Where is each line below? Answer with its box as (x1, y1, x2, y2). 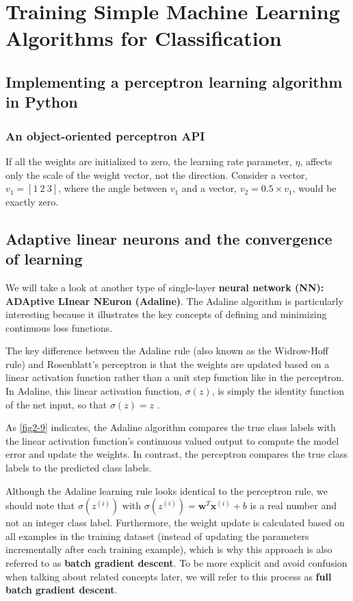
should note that (5, 498, 75, 513)
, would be (292, 181, 337, 195)
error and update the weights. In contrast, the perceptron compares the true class (5, 447, 348, 461)
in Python (5, 91, 78, 112)
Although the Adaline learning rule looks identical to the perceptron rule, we (5, 483, 328, 498)
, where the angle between (57, 181, 168, 195)
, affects (300, 154, 332, 168)
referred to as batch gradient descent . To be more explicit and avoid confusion (5, 556, 348, 570)
